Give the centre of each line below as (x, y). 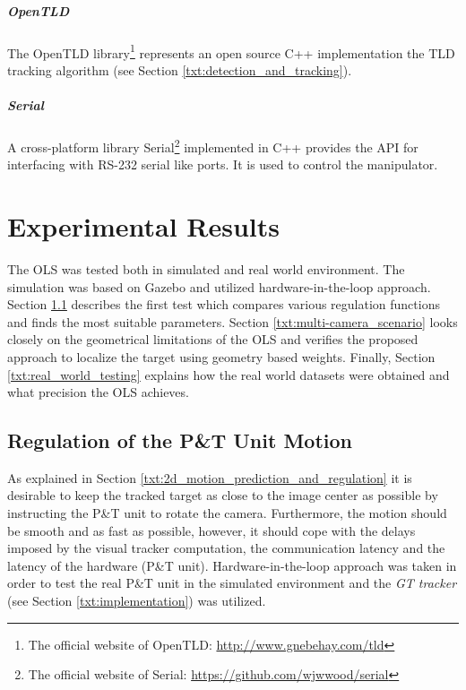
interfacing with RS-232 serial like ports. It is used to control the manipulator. (223, 164)
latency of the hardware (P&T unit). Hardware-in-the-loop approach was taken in (232, 565)
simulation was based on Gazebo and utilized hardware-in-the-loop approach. (219, 286)
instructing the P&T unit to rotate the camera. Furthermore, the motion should (227, 513)
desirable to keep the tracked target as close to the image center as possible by (223, 495)
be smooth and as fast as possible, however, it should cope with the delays (211, 530)
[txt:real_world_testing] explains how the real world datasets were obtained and (229, 374)
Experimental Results (143, 226)
